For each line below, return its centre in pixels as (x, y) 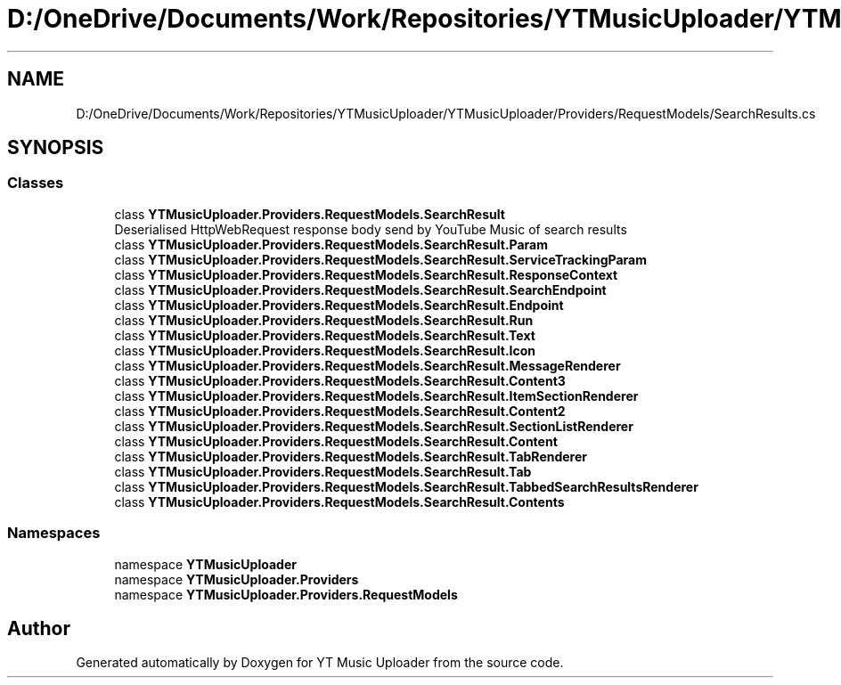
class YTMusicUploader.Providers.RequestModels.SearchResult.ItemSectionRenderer (376, 396)
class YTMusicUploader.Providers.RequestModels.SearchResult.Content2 (340, 411)
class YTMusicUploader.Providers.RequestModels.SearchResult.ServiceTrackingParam (381, 259)
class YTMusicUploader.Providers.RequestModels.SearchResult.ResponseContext (366, 274)
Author (39, 628)
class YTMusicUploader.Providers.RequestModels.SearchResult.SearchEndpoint (360, 289)
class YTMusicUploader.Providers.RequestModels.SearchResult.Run (324, 320)
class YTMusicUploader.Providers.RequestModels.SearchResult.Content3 (340, 380)
